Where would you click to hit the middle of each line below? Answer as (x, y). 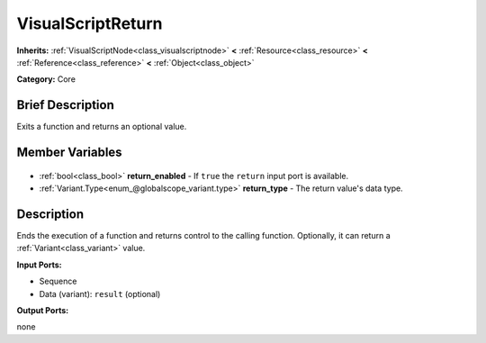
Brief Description (65, 105)
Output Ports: (43, 310)
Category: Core (46, 79)
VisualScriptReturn (90, 23)
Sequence (58, 281)
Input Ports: (39, 265)
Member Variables (69, 153)
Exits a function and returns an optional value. (102, 127)
